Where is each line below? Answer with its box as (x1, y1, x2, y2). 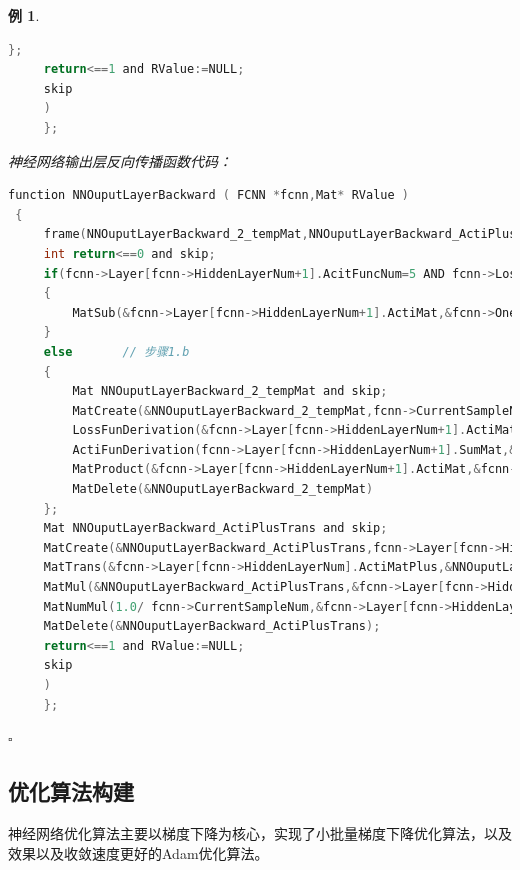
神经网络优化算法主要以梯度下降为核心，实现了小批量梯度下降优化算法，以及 (8, 822, 512, 843)
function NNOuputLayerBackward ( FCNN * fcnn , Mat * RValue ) (8, 188, 409, 203)
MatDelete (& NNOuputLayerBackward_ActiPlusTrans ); (43, 619, 381, 634)
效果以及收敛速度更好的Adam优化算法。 (8, 842, 269, 863)
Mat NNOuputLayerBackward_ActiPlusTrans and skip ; (43, 521, 388, 536)
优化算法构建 (8, 776, 134, 807)
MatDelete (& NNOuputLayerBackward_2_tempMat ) (72, 482, 374, 497)
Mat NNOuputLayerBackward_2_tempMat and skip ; (72, 384, 388, 399)
